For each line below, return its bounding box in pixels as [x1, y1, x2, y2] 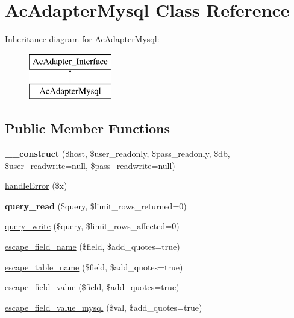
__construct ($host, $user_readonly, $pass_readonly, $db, [5, 147, 230, 160]
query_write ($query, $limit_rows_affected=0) [5, 220, 180, 232]
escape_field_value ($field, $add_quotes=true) [5, 281, 180, 293]
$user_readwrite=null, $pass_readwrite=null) [5, 159, 175, 171]
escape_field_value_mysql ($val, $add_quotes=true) [5, 301, 202, 313]
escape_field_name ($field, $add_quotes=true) [5, 240, 180, 253]
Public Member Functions [5, 119, 170, 138]
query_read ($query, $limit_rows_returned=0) [5, 199, 187, 212]
